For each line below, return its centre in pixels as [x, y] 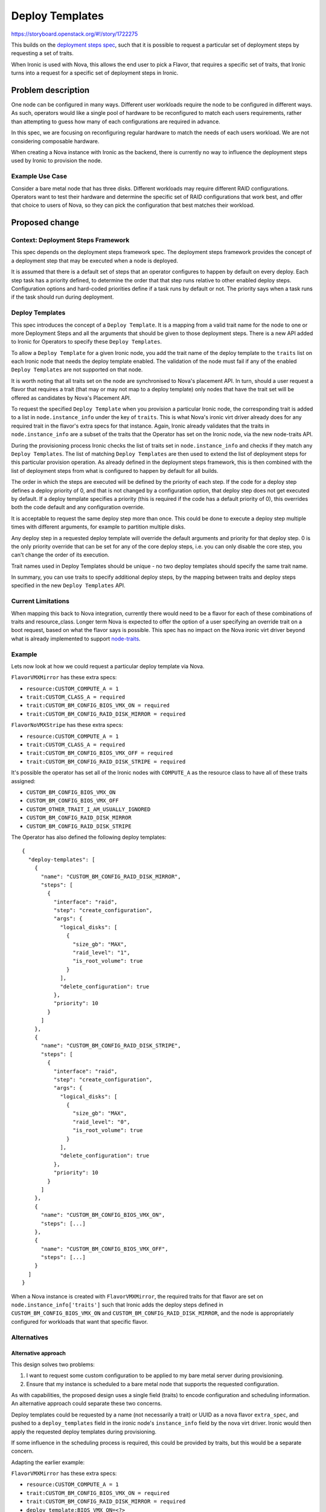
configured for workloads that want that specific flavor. [79, 1321]
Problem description [50, 90]
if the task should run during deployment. [62, 297]
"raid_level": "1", [101, 953]
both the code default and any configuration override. [78, 507]
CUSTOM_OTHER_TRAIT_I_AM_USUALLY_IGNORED [88, 809]
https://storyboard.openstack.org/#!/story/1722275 [75, 34]
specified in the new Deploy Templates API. [69, 585]
